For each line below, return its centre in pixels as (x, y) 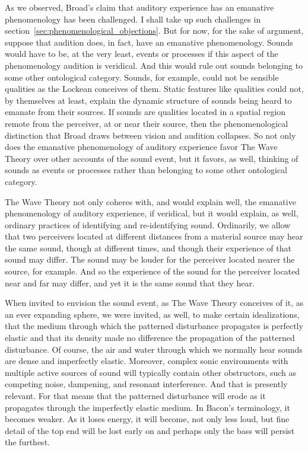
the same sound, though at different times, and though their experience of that (148, 248)
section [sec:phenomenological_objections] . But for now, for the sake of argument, (154, 31)
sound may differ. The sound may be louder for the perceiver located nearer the (150, 259)
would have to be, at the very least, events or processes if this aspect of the (142, 54)
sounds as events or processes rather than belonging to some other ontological (146, 170)
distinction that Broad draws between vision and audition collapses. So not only (150, 135)
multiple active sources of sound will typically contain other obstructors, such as (151, 372)
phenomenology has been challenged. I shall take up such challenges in (133, 19)
